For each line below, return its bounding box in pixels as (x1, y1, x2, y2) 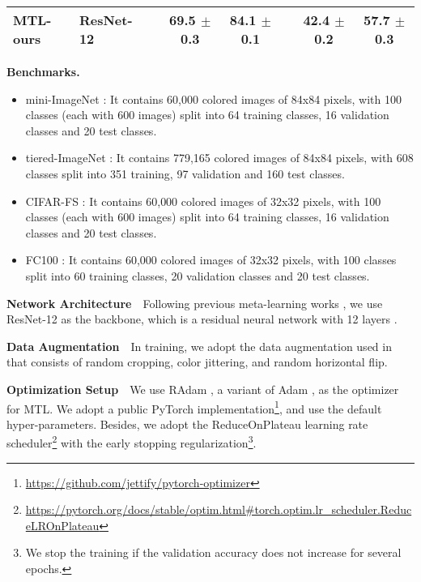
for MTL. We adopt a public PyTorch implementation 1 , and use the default (6, 397, 382, 417)
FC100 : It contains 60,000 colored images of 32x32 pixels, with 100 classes (25, 251, 397, 268)
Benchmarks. (6, 63, 80, 79)
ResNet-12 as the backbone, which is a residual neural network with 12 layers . (6, 310, 398, 327)
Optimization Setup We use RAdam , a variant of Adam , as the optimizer (6, 380, 399, 397)
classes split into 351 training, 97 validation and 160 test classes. (25, 165, 345, 182)
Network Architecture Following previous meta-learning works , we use (6, 294, 383, 311)
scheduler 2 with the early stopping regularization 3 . (6, 432, 257, 451)
